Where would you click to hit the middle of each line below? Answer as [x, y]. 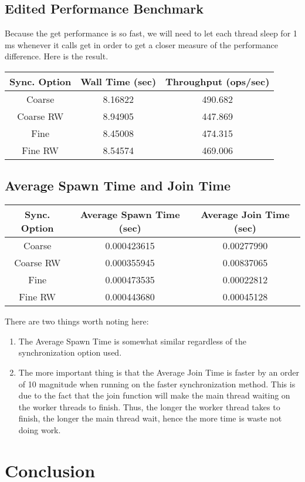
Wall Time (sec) [118, 81]
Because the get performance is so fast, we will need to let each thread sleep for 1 [151, 33]
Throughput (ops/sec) [218, 81]
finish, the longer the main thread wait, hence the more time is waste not [150, 418]
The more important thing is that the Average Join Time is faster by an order [159, 372]
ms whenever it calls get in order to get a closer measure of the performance [142, 44]
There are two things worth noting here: [77, 321]
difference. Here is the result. [57, 56]
